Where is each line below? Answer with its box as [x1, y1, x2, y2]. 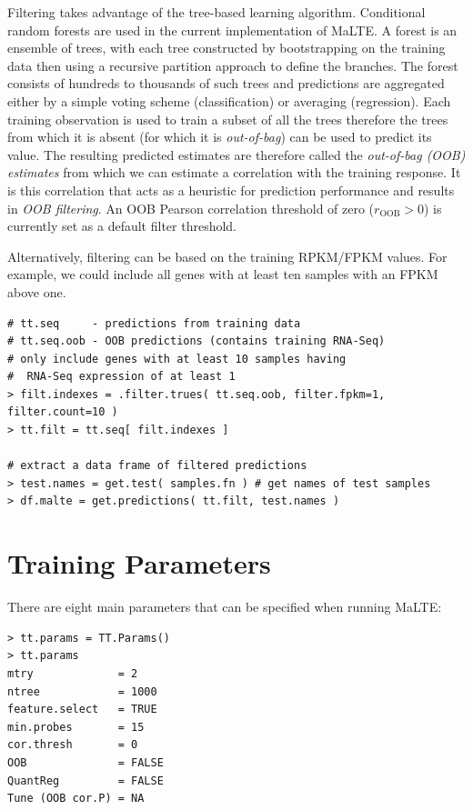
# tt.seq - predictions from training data [7, 316, 301, 330]
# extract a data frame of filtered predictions [7, 459, 307, 473]
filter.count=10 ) [7, 405, 118, 419]
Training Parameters [7, 545, 271, 582]
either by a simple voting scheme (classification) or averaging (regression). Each [7, 91, 451, 110]
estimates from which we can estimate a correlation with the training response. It [7, 163, 461, 182]
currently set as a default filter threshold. [7, 216, 237, 235]
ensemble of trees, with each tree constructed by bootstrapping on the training [7, 38, 446, 57]
